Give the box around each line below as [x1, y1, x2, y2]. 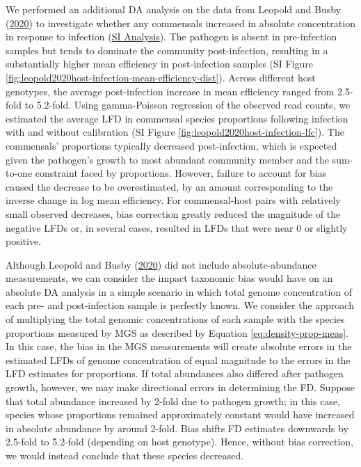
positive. [6, 234, 42, 248]
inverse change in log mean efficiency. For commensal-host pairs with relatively [6, 193, 341, 207]
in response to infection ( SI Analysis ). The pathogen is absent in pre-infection [6, 29, 337, 44]
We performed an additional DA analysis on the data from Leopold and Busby [6, 2, 342, 16]
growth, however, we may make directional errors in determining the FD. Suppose [6, 380, 355, 395]
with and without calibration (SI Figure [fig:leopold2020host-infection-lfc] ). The [6, 125, 344, 139]
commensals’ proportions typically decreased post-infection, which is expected [6, 138, 337, 152]
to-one [6, 166, 33, 180]
